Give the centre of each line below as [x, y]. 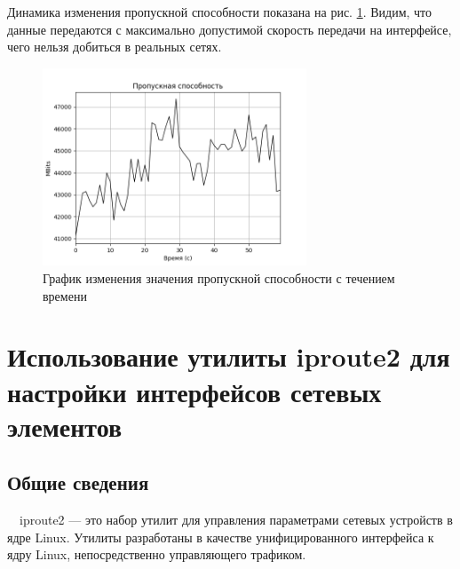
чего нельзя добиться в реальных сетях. [115, 47]
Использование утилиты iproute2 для [229, 356]
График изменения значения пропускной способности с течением [219, 277]
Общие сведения [78, 482]
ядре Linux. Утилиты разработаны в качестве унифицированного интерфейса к [221, 537]
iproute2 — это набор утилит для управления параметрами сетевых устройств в [236, 520]
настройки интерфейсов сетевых [194, 391]
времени [65, 295]
